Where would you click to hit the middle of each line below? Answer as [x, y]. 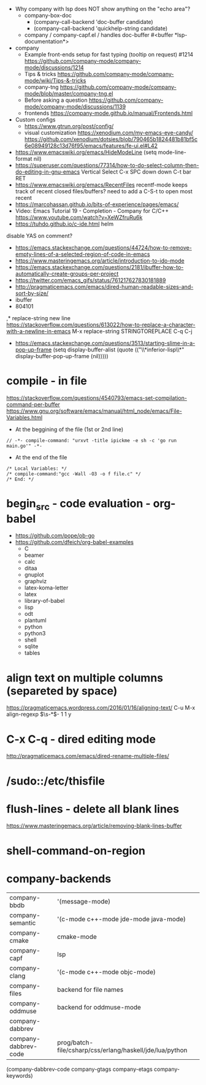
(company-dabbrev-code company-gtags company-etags [80, 1069]
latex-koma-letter [46, 588]
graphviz [36, 581]
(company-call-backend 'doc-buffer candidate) [93, 22]
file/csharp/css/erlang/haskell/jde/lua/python [122, 1050]
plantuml [36, 620]
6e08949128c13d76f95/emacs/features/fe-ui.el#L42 [91, 146]
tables [32, 653]
